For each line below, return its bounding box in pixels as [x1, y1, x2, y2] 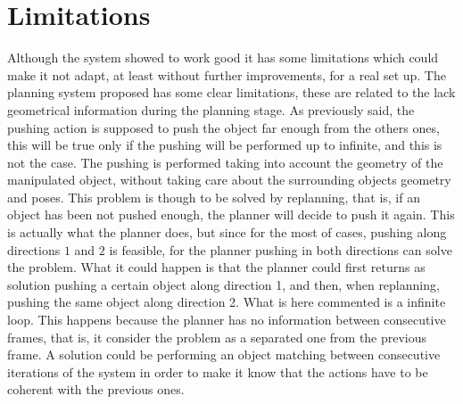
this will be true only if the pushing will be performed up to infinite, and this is [7, 136, 442, 154]
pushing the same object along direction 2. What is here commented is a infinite [7, 293, 446, 311]
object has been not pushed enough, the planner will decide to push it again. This [7, 205, 455, 224]
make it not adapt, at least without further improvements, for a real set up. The [7, 65, 446, 84]
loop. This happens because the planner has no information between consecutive [7, 310, 446, 329]
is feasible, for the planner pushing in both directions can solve [109, 240, 452, 259]
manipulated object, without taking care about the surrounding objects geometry [7, 170, 451, 189]
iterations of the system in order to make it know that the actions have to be [7, 362, 428, 381]
